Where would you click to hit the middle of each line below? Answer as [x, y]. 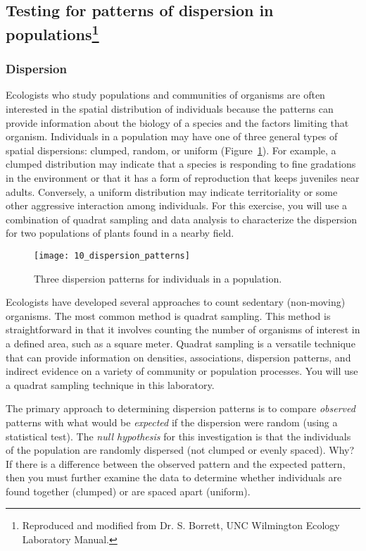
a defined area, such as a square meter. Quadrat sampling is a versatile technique [181, 343]
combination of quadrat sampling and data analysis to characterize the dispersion [182, 219]
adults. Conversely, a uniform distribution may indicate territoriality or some [172, 191]
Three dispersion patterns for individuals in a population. [158, 278]
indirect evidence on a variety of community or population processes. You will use [182, 371]
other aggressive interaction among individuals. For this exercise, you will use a [177, 205]
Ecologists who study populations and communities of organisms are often [165, 95]
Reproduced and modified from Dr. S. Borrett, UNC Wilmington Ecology [181, 525]
